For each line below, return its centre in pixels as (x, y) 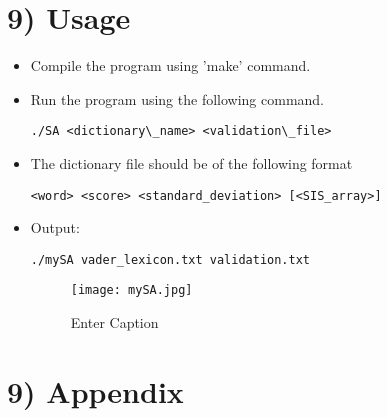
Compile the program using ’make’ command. (170, 65)
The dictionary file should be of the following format (191, 162)
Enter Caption (114, 322)
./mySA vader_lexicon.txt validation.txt (170, 259)
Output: (55, 227)
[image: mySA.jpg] (131, 290)
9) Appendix (95, 390)
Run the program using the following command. (177, 98)
